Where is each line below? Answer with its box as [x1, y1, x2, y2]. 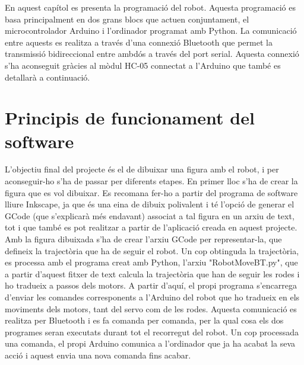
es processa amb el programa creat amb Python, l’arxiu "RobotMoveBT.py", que [5, 256, 298, 268]
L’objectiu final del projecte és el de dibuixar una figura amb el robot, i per [5, 163, 279, 175]
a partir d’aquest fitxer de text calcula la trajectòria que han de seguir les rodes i [5, 267, 300, 280]
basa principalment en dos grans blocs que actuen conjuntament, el [5, 12, 249, 25]
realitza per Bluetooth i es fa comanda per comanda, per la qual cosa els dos [5, 314, 284, 326]
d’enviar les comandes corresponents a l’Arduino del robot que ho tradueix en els [5, 291, 300, 303]
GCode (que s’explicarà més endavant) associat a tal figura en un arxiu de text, [5, 209, 294, 222]
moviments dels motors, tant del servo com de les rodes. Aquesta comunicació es [5, 302, 297, 315]
